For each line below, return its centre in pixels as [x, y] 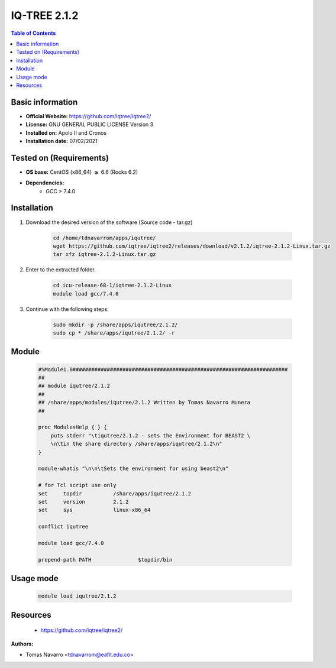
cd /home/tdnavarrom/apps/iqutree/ [104, 238]
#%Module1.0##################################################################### [163, 369]
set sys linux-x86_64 [94, 510]
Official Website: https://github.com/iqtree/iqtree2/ [88, 116]
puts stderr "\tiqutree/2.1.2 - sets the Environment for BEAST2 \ [151, 435]
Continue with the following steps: [67, 309]
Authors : [22, 644]
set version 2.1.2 [84, 502]
